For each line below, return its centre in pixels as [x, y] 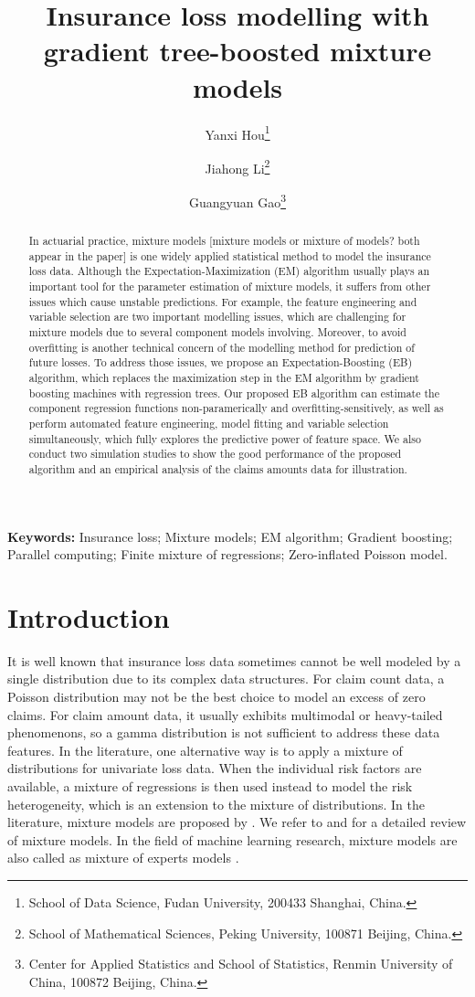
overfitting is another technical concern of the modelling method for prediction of [222, 347]
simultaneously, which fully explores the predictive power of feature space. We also [225, 438]
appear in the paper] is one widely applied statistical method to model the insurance [230, 255]
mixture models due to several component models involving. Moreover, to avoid [217, 331]
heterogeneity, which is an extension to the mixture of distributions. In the [216, 804]
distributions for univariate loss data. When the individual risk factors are [215, 768]
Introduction [89, 616]
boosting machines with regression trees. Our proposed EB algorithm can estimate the [234, 392]
